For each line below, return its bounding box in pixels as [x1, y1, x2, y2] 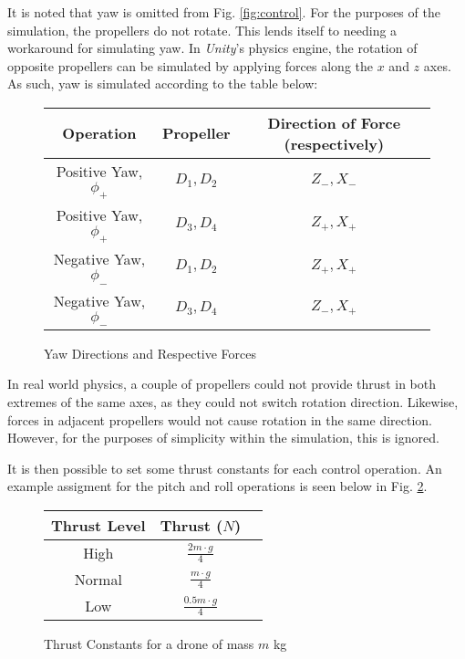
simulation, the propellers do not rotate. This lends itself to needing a [7, 20, 398, 39]
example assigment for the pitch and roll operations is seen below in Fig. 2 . [7, 476, 428, 496]
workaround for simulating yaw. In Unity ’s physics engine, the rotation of [7, 38, 418, 58]
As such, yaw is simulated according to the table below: [7, 74, 318, 93]
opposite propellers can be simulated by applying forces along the [7, 56, 374, 75]
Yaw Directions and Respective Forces [44, 343, 257, 362]
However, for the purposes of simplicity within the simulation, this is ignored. [7, 428, 439, 447]
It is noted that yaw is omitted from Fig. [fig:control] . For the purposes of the [7, 3, 440, 21]
